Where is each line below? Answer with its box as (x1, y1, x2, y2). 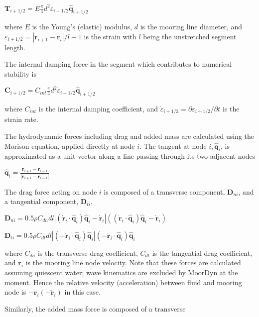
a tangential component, (4, 196, 79, 207)
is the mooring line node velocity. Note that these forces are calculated (25, 257, 241, 268)
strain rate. (4, 114, 38, 124)
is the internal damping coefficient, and (38, 103, 158, 113)
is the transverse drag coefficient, (37, 247, 138, 258)
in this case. (64, 287, 101, 297)
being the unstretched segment (143, 31, 237, 41)
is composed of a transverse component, (104, 186, 225, 197)
